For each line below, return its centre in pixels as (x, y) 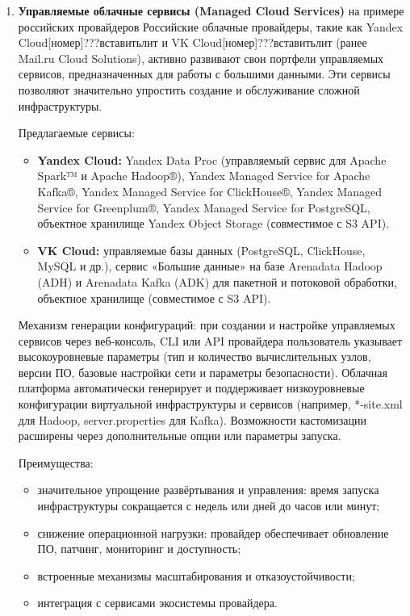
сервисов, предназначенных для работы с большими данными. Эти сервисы (204, 74)
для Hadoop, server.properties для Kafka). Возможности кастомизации (192, 419)
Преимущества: (56, 462)
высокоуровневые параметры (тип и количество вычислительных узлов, (195, 356)
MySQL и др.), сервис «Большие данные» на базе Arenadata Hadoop (210, 266)
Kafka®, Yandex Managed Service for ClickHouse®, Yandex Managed (210, 191)
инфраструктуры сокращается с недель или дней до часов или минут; (209, 506)
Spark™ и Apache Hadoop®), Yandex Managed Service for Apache (204, 176)
